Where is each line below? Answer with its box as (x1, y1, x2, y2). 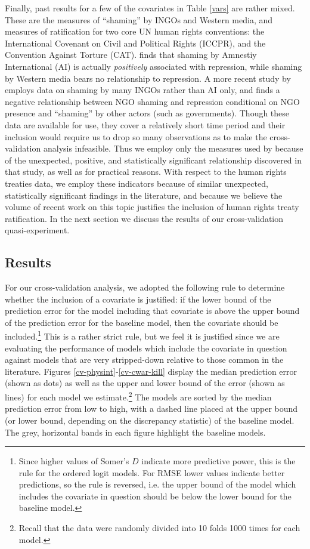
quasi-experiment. (5, 224, 70, 236)
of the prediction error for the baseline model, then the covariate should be (5, 316, 278, 328)
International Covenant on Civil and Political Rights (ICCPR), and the (5, 36, 266, 49)
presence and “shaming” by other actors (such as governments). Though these (5, 107, 290, 119)
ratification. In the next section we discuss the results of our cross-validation (5, 212, 284, 224)
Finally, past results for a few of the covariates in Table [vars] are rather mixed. (5, 2, 295, 14)
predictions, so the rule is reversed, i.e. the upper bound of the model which (18, 478, 296, 491)
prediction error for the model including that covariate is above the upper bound (5, 304, 300, 317)
